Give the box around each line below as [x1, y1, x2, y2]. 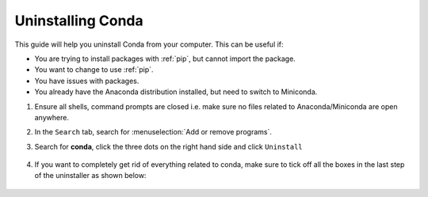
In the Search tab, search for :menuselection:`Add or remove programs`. [34, 127, 273, 137]
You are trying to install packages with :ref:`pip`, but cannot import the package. [34, 54, 296, 63]
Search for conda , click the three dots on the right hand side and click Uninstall [34, 142, 303, 151]
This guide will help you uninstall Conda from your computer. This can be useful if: [14, 40, 285, 49]
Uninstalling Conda [14, 12, 144, 29]
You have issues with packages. [34, 76, 139, 85]
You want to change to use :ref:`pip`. [34, 65, 154, 74]
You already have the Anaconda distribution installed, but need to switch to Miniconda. [34, 87, 318, 97]
